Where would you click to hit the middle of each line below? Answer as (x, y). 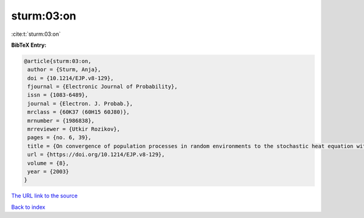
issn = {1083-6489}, (58, 95)
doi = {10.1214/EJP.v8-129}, (71, 78)
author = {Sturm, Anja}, (64, 70)
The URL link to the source (45, 196)
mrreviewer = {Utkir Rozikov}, (74, 129)
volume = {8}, (48, 163)
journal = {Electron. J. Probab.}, (80, 104)
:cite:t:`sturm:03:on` (36, 34)
